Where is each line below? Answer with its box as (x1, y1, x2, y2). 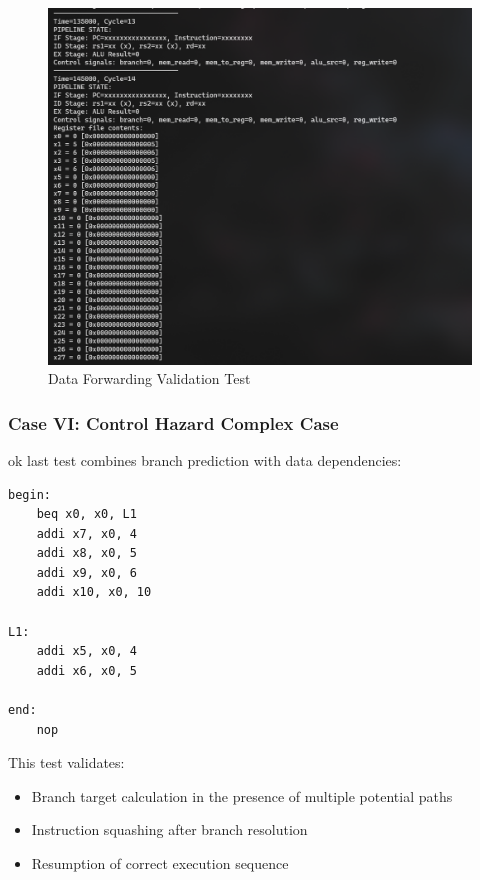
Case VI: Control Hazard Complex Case (8, 410, 339, 435)
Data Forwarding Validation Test (48, 368, 251, 389)
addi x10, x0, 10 (36, 585, 152, 600)
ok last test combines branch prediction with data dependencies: (8, 449, 402, 470)
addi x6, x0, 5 (36, 663, 137, 678)
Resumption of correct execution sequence (31, 853, 289, 873)
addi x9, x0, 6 (36, 565, 137, 580)
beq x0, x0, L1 (36, 507, 137, 522)
